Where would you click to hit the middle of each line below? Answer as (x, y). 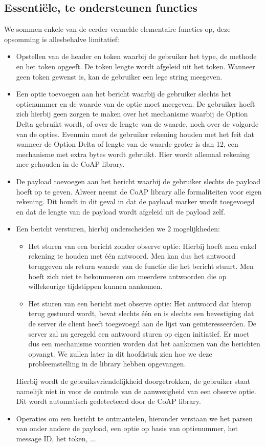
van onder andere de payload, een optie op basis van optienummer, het (127, 428)
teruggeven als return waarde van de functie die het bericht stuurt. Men (141, 266)
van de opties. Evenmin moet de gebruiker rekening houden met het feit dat (135, 134)
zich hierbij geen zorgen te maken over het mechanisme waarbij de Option (132, 114)
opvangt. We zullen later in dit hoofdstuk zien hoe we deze (120, 353)
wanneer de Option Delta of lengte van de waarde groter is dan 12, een (127, 144)
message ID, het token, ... (56, 438)
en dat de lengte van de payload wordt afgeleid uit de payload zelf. (121, 211)
